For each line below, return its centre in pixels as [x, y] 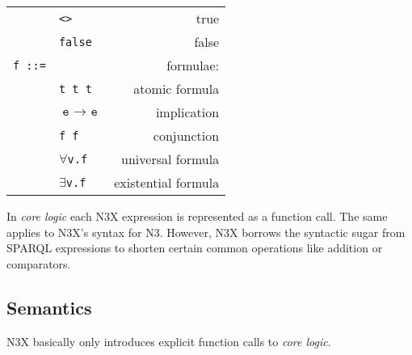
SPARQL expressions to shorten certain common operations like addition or [195, 248]
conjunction [186, 135]
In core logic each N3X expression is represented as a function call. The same [197, 216]
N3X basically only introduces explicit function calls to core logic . [169, 341]
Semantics [49, 307]
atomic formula [177, 89]
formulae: [193, 65]
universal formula [170, 159]
